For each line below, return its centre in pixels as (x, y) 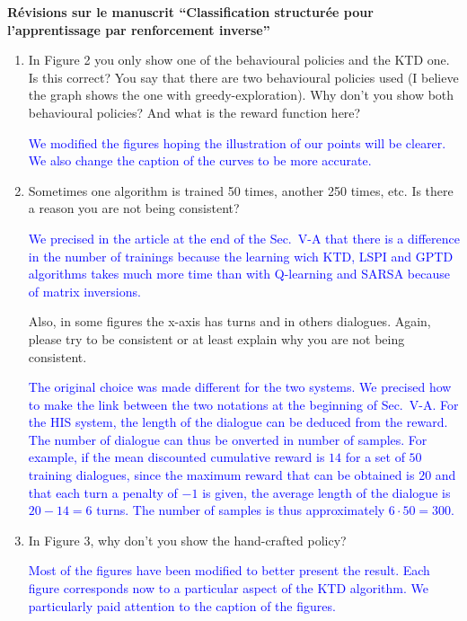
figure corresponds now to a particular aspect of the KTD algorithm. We (228, 588)
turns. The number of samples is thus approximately (241, 510)
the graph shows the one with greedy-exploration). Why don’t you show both (241, 95)
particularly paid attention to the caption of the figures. (182, 605)
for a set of (375, 457)
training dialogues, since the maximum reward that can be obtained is (221, 475)
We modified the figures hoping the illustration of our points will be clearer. (237, 142)
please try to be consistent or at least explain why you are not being (216, 338)
